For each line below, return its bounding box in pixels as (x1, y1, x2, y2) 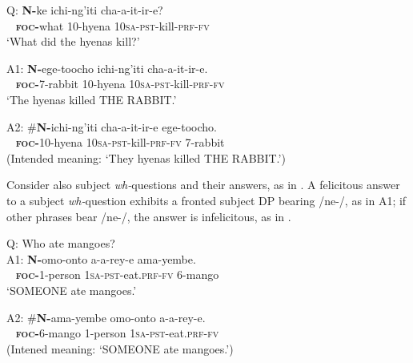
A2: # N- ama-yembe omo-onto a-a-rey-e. (6, 309, 206, 325)
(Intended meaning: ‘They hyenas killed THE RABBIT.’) (6, 149, 286, 166)
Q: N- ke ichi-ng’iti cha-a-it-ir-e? (6, 2, 163, 18)
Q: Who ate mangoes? (6, 235, 115, 252)
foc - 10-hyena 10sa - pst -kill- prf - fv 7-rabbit (15, 134, 225, 151)
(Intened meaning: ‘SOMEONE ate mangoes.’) (6, 340, 234, 357)
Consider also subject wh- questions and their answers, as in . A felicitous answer (6, 176, 400, 193)
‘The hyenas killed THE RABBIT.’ (6, 91, 177, 107)
